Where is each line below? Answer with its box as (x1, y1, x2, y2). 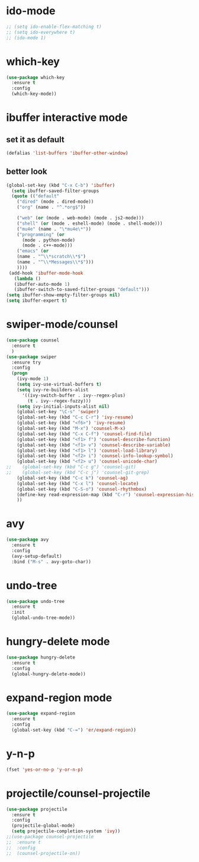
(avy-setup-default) (11, 553, 62, 559)
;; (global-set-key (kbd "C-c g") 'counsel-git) (6, 464, 136, 470)
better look (6, 167, 47, 177)
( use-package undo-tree (6, 598, 65, 604)
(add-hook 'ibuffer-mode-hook (8, 270, 84, 276)
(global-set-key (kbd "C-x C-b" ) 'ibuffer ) (6, 182, 115, 188)
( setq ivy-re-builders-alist (17, 387, 89, 392)
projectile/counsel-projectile (6, 787, 151, 800)
